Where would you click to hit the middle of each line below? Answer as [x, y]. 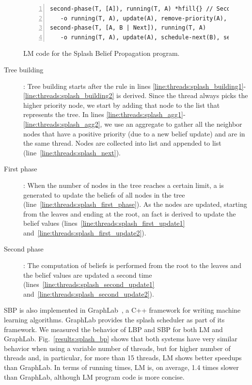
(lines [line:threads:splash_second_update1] [89, 284]
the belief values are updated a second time [88, 275]
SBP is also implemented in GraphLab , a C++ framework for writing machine [122, 310]
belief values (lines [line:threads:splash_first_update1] [104, 223]
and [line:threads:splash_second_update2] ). [89, 293]
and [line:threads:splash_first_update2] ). [85, 232]
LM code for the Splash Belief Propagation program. [102, 53]
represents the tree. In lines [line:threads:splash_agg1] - [104, 114]
